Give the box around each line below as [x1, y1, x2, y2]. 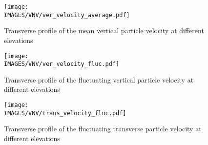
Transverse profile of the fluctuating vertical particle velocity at [4, 74, 194, 84]
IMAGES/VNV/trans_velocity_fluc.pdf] [4, 109, 126, 117]
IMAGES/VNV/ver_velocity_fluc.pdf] [4, 61, 120, 68]
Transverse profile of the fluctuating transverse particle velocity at [4, 124, 202, 134]
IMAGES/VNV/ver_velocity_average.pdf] [4, 11, 130, 19]
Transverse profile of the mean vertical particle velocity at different [4, 25, 204, 36]
